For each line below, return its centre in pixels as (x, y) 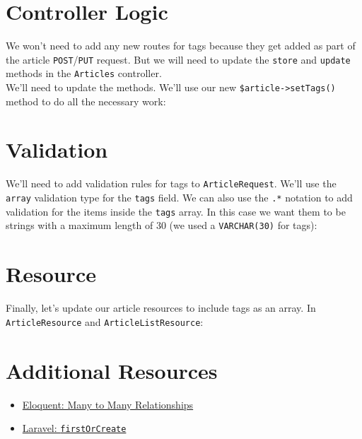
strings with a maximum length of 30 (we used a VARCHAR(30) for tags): (162, 225)
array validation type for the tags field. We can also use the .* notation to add (179, 198)
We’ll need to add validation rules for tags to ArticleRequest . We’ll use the (171, 183)
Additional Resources (112, 370)
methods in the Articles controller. (84, 73)
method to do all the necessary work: (86, 101)
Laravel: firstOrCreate (74, 428)
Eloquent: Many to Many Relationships (108, 404)
